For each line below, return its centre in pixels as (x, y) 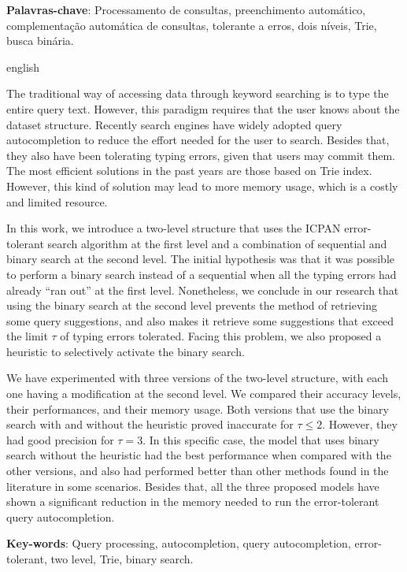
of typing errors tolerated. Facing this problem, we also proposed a (221, 336)
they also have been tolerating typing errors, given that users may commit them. (201, 155)
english (23, 67)
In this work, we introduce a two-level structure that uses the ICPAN (174, 228)
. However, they (360, 424)
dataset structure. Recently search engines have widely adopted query (174, 124)
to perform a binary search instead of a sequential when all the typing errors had (202, 274)
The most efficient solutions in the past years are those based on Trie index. (189, 171)
